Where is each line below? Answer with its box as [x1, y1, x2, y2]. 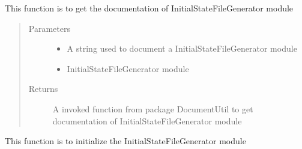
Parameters [28, 22, 70, 34]
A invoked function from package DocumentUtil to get [52, 102, 253, 115]
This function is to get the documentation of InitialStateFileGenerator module [5, 2, 294, 14]
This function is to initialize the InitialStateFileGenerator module [5, 135, 246, 147]
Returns [28, 82, 58, 95]
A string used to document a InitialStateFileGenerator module [67, 42, 297, 55]
